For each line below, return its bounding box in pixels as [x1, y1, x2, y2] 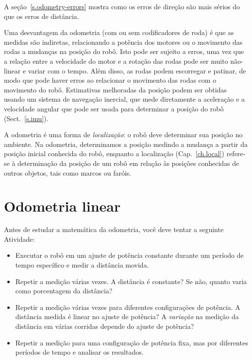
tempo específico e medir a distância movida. [15, 260, 149, 270]
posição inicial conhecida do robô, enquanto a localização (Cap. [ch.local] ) [4, 148, 224, 159]
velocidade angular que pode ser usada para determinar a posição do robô [4, 103, 224, 113]
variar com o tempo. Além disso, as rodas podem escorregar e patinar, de [28, 65, 246, 75]
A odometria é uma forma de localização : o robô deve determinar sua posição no [4, 129, 243, 140]
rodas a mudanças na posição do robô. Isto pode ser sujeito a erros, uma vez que [4, 46, 244, 56]
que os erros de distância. [4, 11, 79, 21]
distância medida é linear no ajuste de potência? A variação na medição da [15, 311, 239, 322]
